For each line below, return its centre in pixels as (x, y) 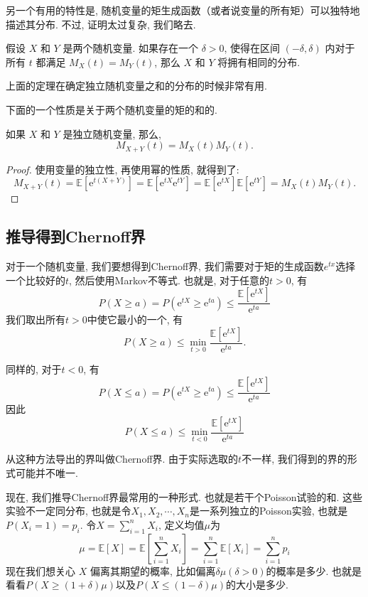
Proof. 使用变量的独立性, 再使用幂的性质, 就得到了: (123, 169)
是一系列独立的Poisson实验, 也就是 (269, 511)
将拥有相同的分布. (259, 61)
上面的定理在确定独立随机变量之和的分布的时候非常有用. (136, 86)
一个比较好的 (36, 280)
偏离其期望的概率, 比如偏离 (153, 570)
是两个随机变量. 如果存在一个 (130, 48)
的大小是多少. (257, 585)
